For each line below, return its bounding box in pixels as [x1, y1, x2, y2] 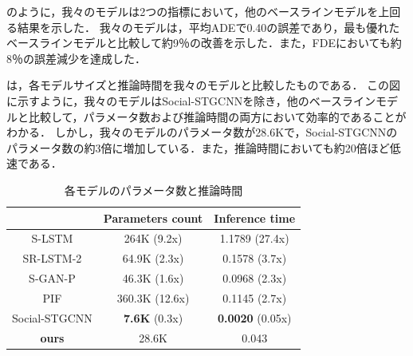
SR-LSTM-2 [22, 250, 82, 267]
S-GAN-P [29, 270, 76, 287]
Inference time [214, 209, 296, 226]
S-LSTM [31, 230, 73, 247]
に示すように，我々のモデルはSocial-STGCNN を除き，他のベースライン [6, 92, 376, 109]
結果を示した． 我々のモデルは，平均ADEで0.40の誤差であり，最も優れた [17, 18, 400, 35]
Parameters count [103, 209, 203, 226]
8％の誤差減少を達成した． [6, 49, 146, 66]
